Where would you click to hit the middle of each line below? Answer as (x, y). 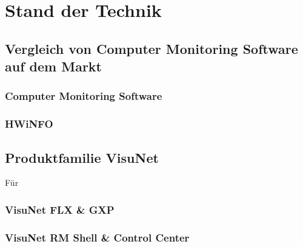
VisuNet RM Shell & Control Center (97, 237)
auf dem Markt (53, 66)
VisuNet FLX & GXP (60, 209)
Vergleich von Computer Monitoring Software (151, 48)
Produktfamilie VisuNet (82, 157)
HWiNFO (29, 124)
